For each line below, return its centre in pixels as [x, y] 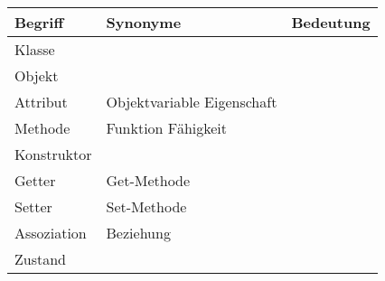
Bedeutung [331, 22]
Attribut [41, 102]
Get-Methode [148, 180]
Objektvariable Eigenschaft [192, 102]
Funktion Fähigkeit [167, 128]
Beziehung [138, 233]
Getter [35, 180]
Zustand [40, 259]
